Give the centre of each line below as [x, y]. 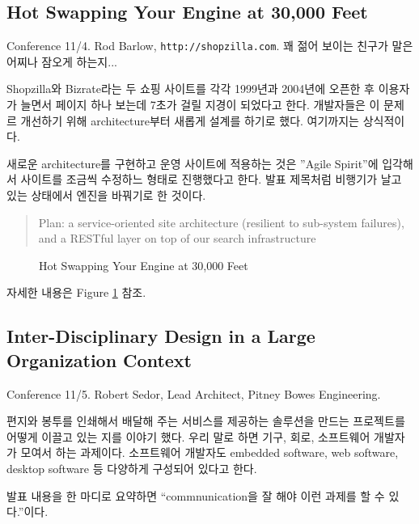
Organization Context [99, 359]
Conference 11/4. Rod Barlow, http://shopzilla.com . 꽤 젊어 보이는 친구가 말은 [210, 46]
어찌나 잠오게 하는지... [62, 61]
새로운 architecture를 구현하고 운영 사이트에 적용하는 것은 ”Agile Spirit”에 [193, 163]
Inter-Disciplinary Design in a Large [161, 336]
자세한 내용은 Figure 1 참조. [76, 292]
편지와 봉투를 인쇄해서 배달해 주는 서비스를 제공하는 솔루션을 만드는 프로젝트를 [206, 421]
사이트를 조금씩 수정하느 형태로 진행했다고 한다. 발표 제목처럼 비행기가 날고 [211, 179]
